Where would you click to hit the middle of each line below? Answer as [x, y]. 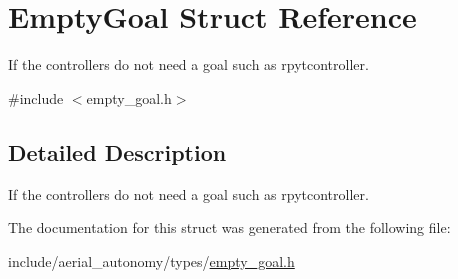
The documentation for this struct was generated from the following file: [229, 227]
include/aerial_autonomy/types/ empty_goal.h [151, 260]
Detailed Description [117, 151]
